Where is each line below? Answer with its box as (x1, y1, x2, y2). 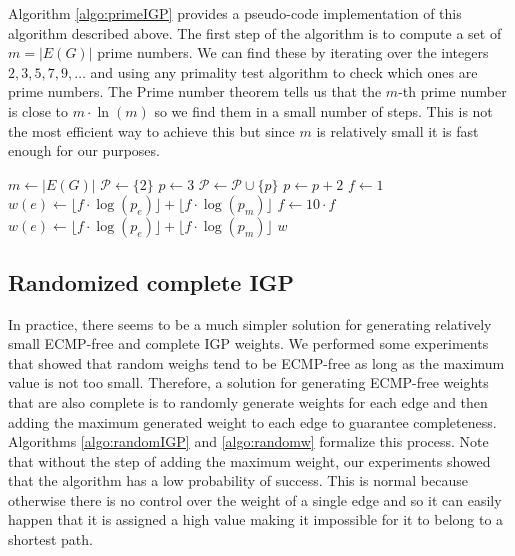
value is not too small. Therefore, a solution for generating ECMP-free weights (8, 372, 489, 393)
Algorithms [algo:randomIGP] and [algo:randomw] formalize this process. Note (8, 431, 489, 452)
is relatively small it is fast (316, 120, 479, 141)
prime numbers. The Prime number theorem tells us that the (8, 81, 382, 102)
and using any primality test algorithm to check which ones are (90, 61, 478, 82)
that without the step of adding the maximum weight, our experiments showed (8, 450, 491, 471)
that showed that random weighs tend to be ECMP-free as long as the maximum (8, 352, 505, 373)
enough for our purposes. (8, 140, 160, 161)
